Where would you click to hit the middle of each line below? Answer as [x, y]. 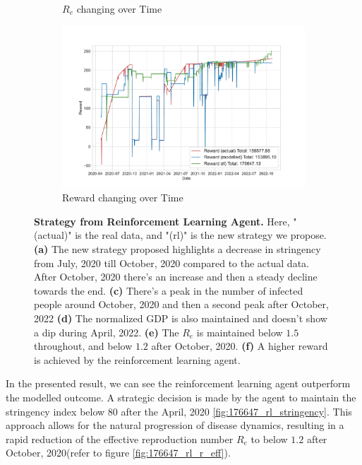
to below [269, 438]
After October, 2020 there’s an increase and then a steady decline [176, 277]
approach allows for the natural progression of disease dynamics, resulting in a [175, 425]
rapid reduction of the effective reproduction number [120, 438]
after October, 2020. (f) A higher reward [240, 346]
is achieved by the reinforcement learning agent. [137, 359]
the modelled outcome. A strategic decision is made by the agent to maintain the [181, 398]
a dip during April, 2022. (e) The [107, 332]
